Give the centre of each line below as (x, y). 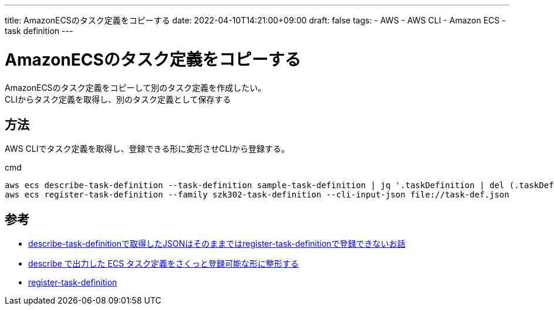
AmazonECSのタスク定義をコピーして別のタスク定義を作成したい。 (136, 87)
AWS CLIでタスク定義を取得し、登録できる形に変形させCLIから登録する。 (147, 149)
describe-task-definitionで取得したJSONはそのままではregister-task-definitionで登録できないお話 (217, 244)
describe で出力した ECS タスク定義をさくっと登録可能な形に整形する (164, 264)
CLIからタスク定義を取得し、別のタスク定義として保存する (118, 99)
